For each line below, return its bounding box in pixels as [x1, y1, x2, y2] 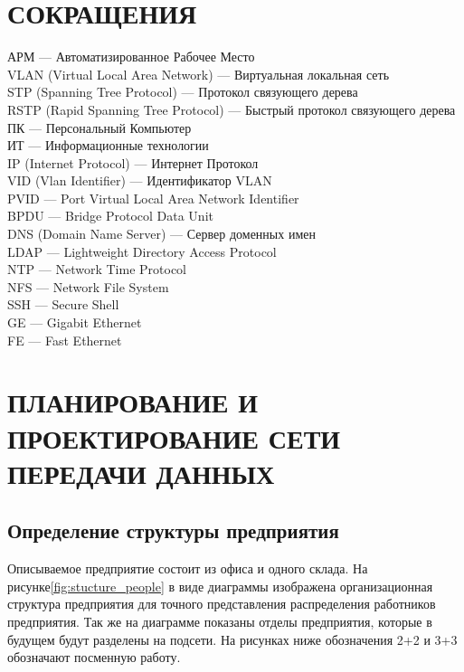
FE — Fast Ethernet [7, 330, 122, 349]
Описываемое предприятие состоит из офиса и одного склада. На [7, 559, 368, 578]
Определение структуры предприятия [7, 516, 339, 544]
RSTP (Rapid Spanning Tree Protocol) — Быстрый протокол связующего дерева [7, 99, 456, 118]
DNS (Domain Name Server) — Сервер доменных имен [7, 224, 316, 243]
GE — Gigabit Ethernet [7, 313, 142, 332]
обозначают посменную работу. [7, 648, 181, 667]
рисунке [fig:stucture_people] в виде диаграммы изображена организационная [7, 576, 433, 595]
